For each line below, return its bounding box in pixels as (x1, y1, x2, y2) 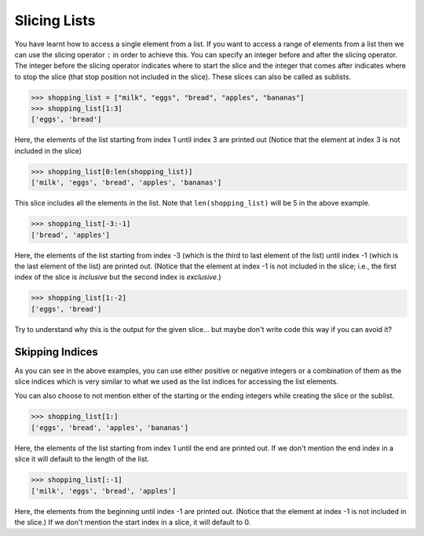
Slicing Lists (14, 12, 96, 29)
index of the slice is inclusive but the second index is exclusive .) (14, 272, 221, 282)
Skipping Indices (14, 345, 98, 359)
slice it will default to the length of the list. (14, 454, 149, 464)
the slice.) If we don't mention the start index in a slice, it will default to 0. (14, 517, 251, 527)
